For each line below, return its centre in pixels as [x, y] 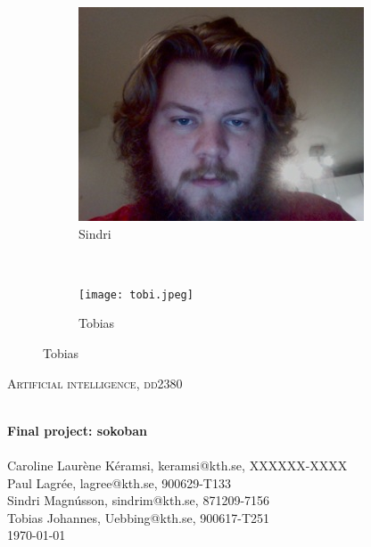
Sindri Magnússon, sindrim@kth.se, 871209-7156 [139, 500]
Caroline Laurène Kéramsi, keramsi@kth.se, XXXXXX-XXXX [177, 465]
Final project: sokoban [78, 430]
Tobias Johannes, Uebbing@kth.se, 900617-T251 [139, 517]
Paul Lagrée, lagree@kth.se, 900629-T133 [119, 482]
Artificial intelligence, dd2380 [95, 383]
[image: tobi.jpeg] [136, 294]
